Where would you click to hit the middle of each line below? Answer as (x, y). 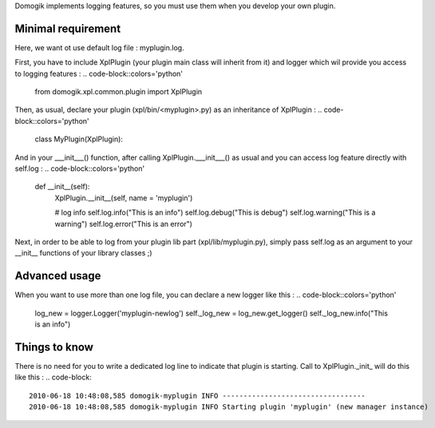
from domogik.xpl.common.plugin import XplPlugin (119, 92)
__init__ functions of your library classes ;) (83, 253)
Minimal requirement (68, 28)
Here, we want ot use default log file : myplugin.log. (99, 47)
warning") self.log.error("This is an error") (124, 224)
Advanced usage (58, 276)
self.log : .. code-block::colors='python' (80, 168)
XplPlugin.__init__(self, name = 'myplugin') (124, 198)
